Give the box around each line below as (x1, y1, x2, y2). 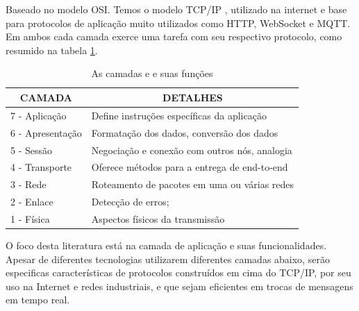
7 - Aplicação (10, 108, 67, 122)
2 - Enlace (10, 194, 53, 209)
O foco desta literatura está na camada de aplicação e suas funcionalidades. (6, 237, 327, 252)
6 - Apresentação (10, 125, 82, 140)
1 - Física (10, 211, 50, 226)
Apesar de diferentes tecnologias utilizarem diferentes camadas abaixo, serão (6, 251, 330, 266)
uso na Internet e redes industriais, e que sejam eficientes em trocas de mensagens (6, 278, 353, 293)
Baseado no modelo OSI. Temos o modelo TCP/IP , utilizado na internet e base (6, 2, 347, 16)
